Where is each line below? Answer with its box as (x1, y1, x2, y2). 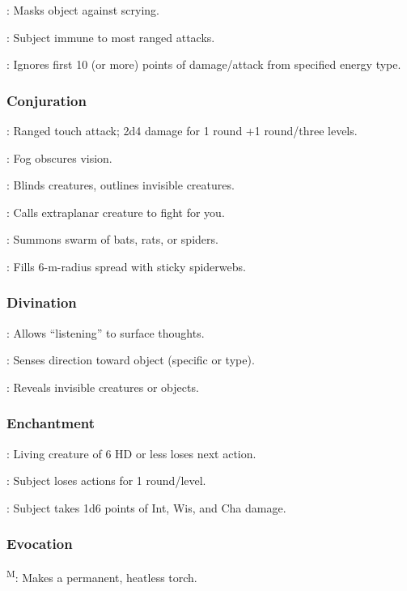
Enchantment (6, 413, 95, 433)
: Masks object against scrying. (6, 2, 159, 18)
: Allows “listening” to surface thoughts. (6, 324, 205, 341)
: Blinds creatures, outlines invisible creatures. (6, 176, 235, 193)
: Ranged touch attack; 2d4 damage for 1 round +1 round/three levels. (6, 122, 358, 138)
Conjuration (6, 90, 87, 110)
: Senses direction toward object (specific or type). (6, 351, 255, 368)
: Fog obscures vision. (6, 149, 112, 166)
